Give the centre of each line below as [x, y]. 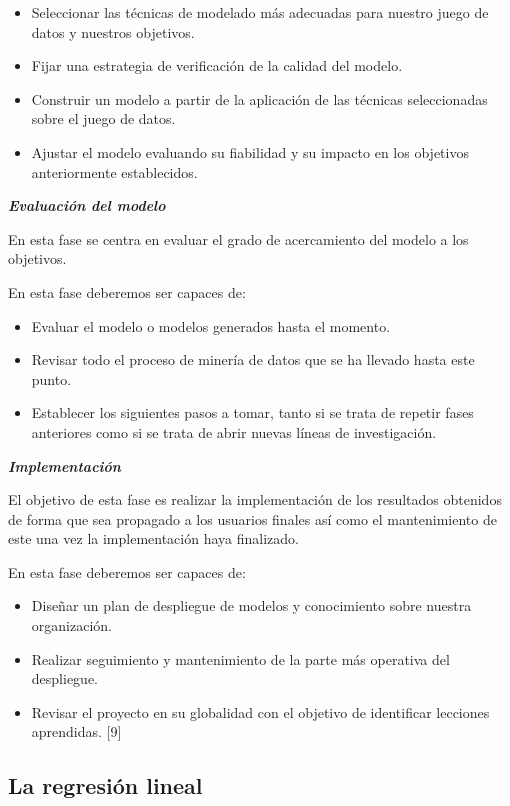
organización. [71, 625]
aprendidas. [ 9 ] [76, 731]
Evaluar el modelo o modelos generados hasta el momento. [211, 325]
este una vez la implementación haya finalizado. [153, 538]
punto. [51, 378]
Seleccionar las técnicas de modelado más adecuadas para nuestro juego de [260, 12]
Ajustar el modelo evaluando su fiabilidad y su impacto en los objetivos [250, 151]
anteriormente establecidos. [114, 171]
